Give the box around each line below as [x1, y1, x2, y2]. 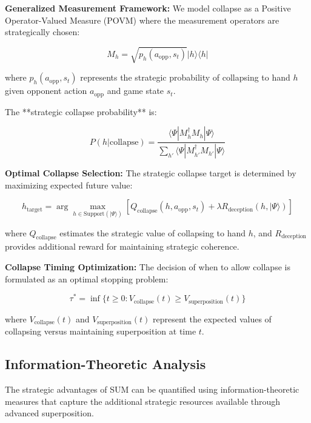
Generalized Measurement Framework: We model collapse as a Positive [5, 2, 291, 14]
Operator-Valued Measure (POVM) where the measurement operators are [5, 13, 279, 26]
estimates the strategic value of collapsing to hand [59, 226, 246, 239]
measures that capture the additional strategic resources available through [5, 395, 281, 407]
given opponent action [5, 84, 87, 97]
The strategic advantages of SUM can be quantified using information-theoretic [5, 383, 299, 396]
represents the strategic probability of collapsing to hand [80, 71, 290, 84]
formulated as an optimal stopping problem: [5, 272, 169, 285]
